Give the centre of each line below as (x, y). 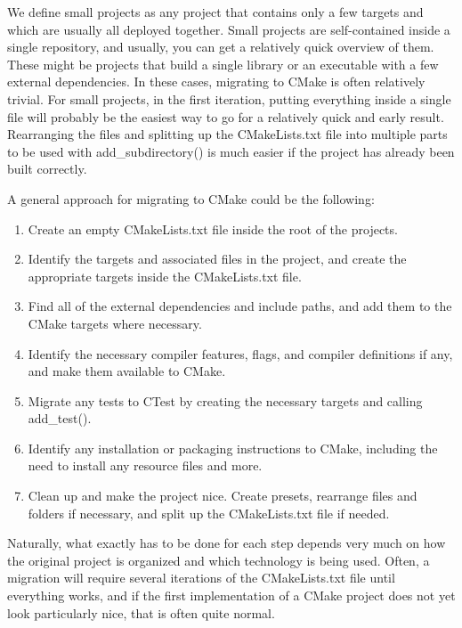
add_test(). (60, 418)
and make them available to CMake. (127, 371)
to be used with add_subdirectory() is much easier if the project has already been (231, 151)
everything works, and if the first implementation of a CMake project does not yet (231, 595)
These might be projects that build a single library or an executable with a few (223, 64)
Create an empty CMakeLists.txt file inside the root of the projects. (213, 228)
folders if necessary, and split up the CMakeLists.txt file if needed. (209, 513)
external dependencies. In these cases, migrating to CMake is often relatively (216, 82)
